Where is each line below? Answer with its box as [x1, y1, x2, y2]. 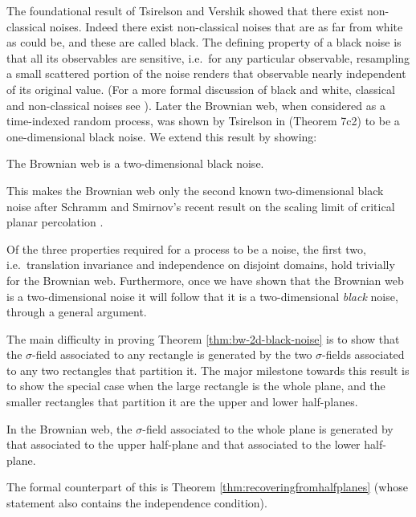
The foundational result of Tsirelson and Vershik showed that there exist [6, 2, 364, 18]
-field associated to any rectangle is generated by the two [32, 346, 312, 363]
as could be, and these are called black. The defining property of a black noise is [6, 34, 402, 51]
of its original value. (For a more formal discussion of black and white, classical [6, 80, 395, 97]
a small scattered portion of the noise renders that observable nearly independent [6, 65, 406, 82]
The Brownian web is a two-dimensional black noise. [6, 155, 264, 172]
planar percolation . [6, 214, 104, 230]
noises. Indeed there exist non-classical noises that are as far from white [49, 18, 403, 35]
